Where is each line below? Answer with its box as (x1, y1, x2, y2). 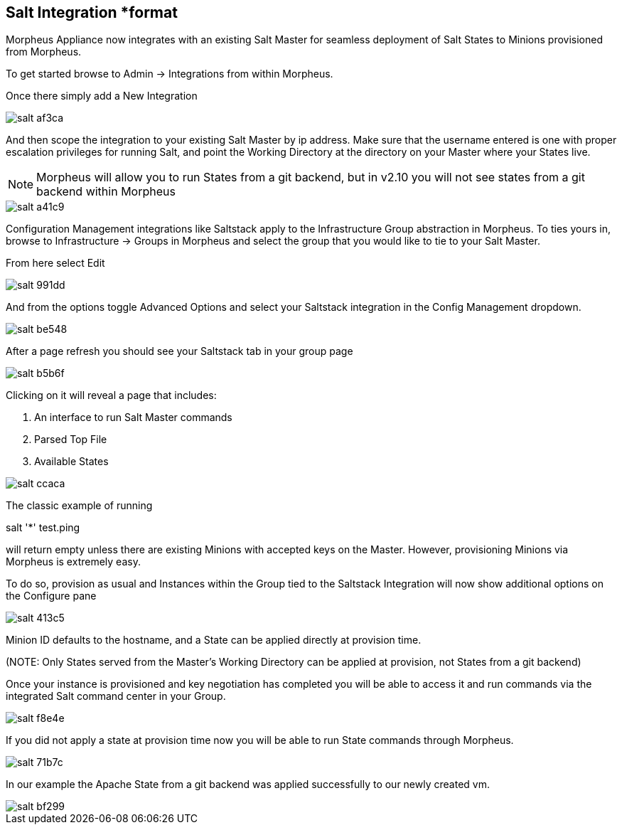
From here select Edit (6, 257, 105, 270)
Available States (34, 455, 109, 468)
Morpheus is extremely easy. (6, 555, 141, 568)
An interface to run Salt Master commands (34, 411, 232, 424)
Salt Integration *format (6, 4, 178, 21)
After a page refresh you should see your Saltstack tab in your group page (6, 345, 353, 358)
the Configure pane (6, 590, 97, 602)
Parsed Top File (34, 433, 107, 446)
